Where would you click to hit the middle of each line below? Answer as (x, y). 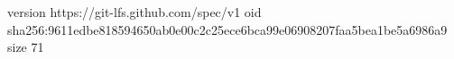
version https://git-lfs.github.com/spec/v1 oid (134, 12)
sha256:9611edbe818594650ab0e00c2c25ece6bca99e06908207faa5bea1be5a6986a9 (227, 29)
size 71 (26, 47)
